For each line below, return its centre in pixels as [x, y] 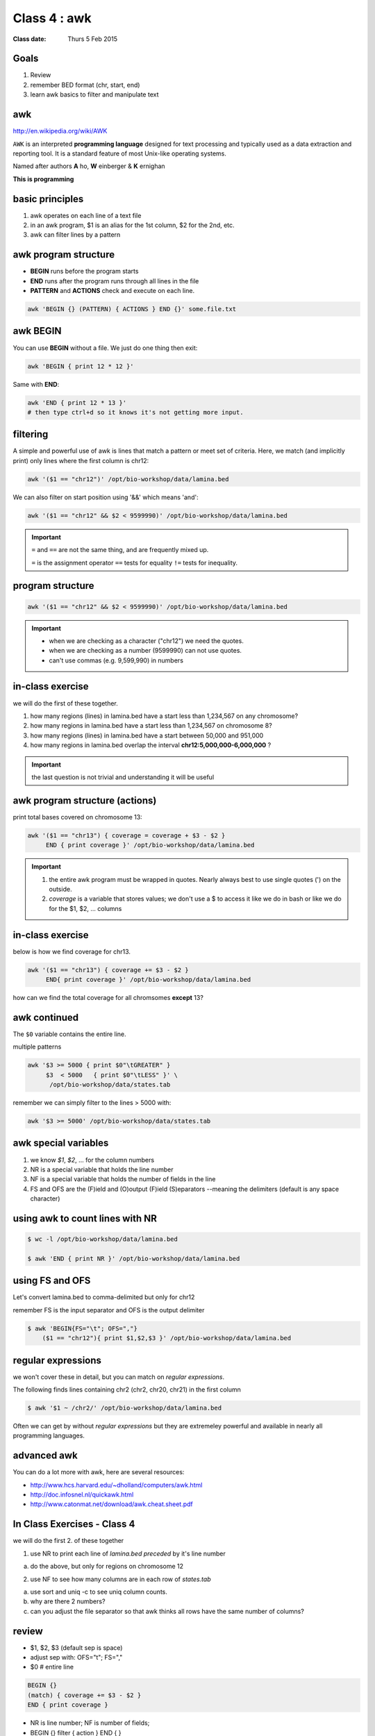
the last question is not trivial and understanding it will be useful [123, 777]
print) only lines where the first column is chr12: [81, 460]
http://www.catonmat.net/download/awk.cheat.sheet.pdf [112, 1504]
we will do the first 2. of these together [68, 1541]
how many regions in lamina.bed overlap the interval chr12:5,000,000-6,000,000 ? [151, 745]
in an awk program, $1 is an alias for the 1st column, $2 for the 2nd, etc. [133, 225]
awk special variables [61, 1143]
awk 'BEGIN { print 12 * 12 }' [81, 366]
